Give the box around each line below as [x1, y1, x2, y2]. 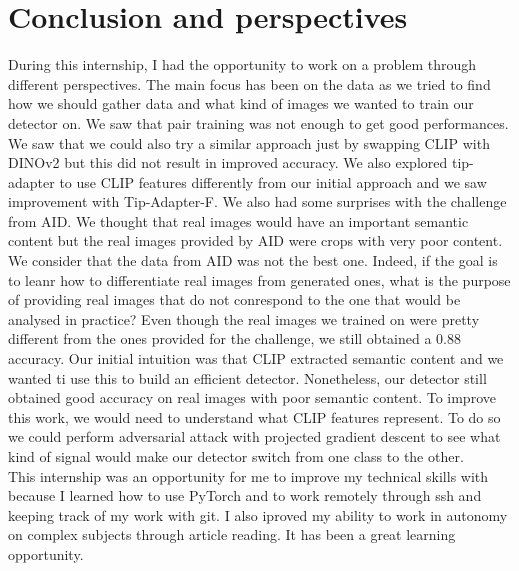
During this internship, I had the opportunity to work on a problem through [8, 54, 477, 75]
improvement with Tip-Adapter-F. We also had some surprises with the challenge [8, 191, 507, 212]
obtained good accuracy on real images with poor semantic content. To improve [8, 387, 496, 408]
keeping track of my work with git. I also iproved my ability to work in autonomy [8, 504, 508, 525]
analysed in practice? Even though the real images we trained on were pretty [8, 308, 480, 329]
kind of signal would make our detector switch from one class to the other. [8, 446, 464, 466]
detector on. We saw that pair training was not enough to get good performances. [8, 112, 509, 133]
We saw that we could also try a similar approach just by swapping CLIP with [8, 132, 490, 153]
